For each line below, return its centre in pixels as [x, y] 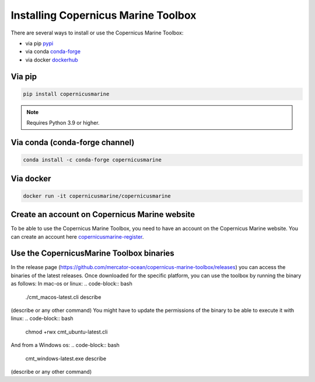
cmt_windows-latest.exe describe [66, 358]
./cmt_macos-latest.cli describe [63, 297]
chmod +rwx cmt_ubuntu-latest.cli [66, 332]
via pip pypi [39, 43]
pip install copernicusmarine [66, 94]
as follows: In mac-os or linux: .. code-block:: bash [71, 284]
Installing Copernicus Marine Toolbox [104, 15]
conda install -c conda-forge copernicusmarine [92, 160]
